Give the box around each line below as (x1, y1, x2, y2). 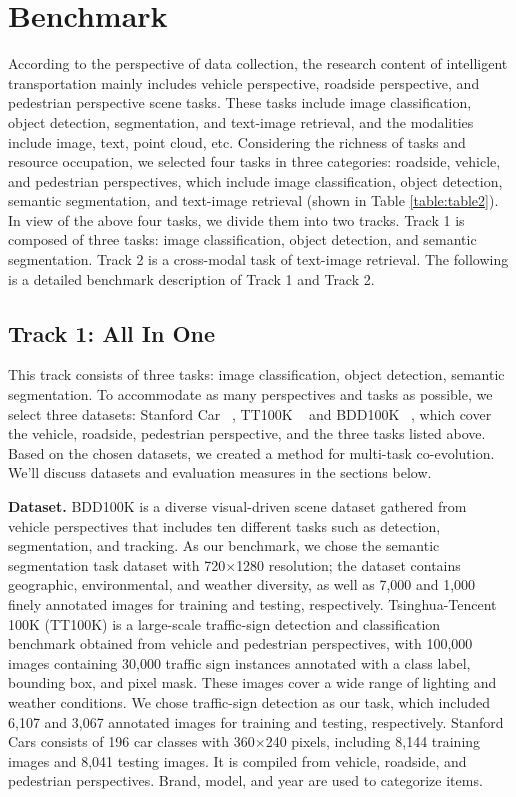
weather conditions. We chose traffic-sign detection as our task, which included (8, 691, 490, 712)
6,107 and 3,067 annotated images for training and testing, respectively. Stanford (8, 711, 504, 732)
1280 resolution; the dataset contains (236, 554, 461, 575)
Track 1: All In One (8, 317, 216, 348)
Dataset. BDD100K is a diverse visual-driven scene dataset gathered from (8, 496, 467, 517)
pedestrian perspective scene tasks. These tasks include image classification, (8, 92, 472, 113)
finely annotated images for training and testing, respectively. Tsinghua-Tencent (8, 593, 497, 614)
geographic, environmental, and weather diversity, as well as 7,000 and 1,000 (8, 574, 476, 595)
